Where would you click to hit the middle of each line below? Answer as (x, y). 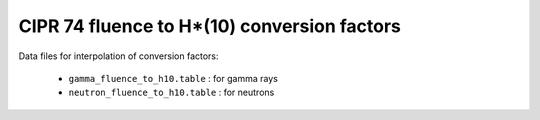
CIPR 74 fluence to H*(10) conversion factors (210, 26)
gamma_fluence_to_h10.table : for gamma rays (173, 78)
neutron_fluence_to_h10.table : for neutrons (171, 92)
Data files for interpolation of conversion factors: (118, 56)
